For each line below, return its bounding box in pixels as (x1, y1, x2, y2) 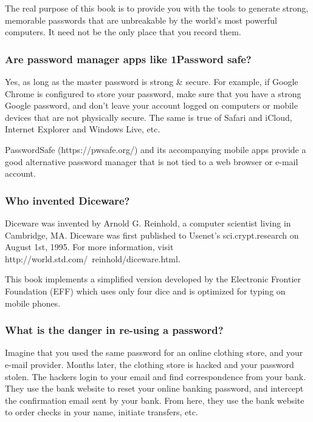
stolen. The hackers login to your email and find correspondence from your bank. (5, 370, 306, 383)
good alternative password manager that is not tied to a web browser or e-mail (5, 155, 298, 168)
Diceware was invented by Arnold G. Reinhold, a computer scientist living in (5, 216, 291, 229)
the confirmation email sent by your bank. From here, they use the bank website (5, 393, 304, 406)
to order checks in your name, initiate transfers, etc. (5, 406, 198, 418)
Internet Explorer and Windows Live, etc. (5, 123, 160, 135)
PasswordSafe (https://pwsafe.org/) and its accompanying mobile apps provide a (5, 143, 306, 155)
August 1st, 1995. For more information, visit (5, 240, 174, 253)
